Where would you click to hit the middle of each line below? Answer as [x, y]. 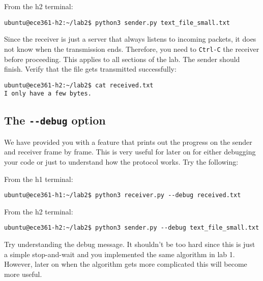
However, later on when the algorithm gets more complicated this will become [126, 264]
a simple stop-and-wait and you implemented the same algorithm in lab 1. [120, 254]
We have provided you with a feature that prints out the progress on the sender [128, 142]
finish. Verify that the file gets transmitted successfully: [90, 69]
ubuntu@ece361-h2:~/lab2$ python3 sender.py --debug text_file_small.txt [132, 228]
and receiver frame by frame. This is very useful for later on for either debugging [130, 152]
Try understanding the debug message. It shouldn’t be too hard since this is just [130, 244]
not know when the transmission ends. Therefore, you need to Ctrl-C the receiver [132, 49]
